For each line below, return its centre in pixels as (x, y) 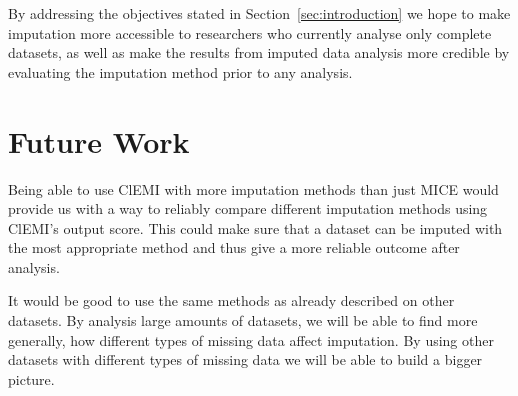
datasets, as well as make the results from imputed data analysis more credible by (259, 52)
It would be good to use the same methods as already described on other (231, 300)
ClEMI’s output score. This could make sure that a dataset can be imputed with (255, 227)
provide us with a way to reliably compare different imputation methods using (248, 208)
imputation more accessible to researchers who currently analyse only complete (250, 32)
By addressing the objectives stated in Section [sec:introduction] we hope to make (259, 13)
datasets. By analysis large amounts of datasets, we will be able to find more (243, 320)
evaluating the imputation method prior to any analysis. (180, 71)
